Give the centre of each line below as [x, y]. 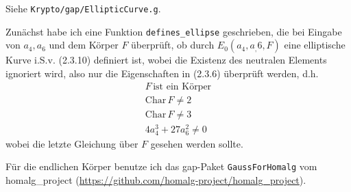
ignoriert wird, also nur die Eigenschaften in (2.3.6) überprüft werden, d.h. [162, 73]
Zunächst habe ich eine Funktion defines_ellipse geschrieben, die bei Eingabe [174, 31]
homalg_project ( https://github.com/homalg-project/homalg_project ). [156, 180]
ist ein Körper [182, 86]
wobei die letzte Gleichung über [72, 143]
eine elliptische [315, 45]
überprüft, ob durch [173, 45]
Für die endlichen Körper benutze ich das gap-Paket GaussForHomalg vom [161, 166]
